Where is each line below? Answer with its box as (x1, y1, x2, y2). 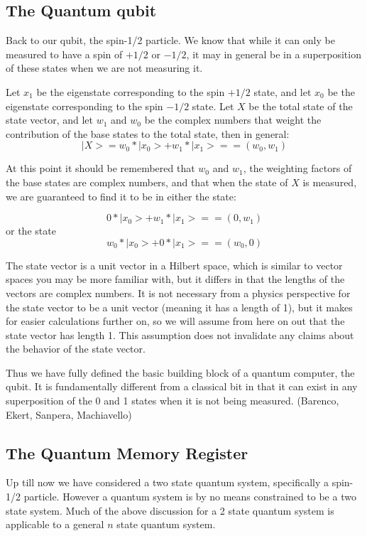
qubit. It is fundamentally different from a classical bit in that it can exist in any (6, 379, 358, 394)
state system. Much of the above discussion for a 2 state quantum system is (6, 503, 334, 518)
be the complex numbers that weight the (144, 112, 322, 127)
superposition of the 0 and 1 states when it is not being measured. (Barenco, (6, 393, 339, 408)
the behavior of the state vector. (6, 341, 146, 356)
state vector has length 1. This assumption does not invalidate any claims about (6, 327, 354, 342)
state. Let (192, 98, 234, 113)
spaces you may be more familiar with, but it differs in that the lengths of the (6, 272, 345, 286)
